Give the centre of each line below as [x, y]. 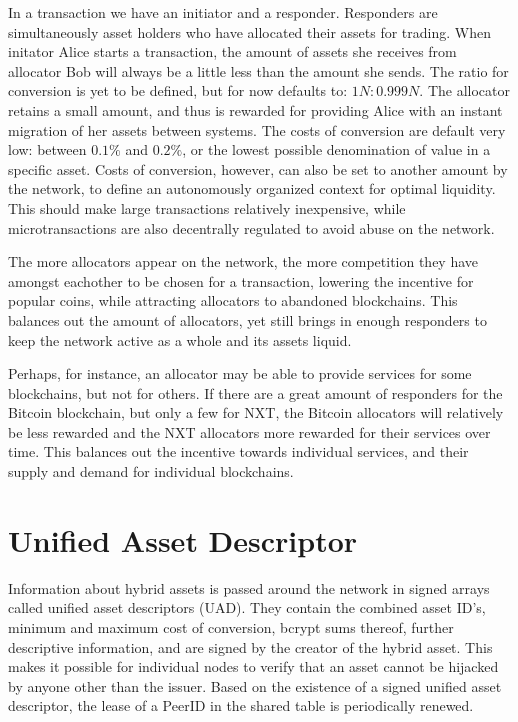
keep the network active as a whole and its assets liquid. [180, 339]
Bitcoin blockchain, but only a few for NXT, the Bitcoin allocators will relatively [256, 412]
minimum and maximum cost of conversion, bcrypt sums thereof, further [231, 626]
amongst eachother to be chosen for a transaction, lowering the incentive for [241, 280]
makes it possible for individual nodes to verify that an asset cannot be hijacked [253, 666]
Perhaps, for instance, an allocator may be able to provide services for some [240, 373]
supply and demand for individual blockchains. [151, 471]
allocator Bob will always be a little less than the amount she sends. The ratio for [258, 70]
